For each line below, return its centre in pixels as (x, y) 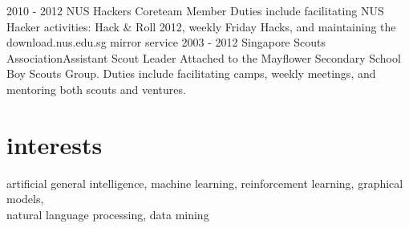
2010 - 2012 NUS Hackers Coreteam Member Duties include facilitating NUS (195, 10)
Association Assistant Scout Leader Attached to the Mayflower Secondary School (204, 57)
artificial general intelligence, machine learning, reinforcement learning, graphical (205, 183)
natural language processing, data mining (108, 214)
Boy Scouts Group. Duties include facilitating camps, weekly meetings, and (191, 73)
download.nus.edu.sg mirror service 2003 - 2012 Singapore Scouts (166, 42)
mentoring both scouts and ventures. (96, 89)
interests (55, 144)
